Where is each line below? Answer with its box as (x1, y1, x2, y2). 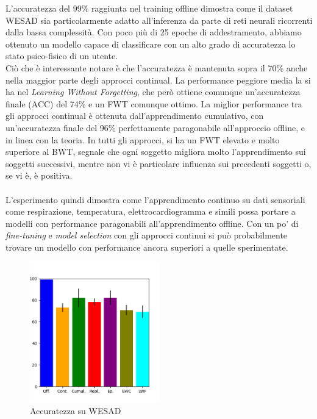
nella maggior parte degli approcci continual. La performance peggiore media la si (5, 73, 311, 86)
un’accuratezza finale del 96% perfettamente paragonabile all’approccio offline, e (5, 121, 305, 134)
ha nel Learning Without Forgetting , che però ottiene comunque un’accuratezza (5, 85, 301, 98)
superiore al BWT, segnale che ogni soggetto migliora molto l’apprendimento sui (5, 145, 306, 158)
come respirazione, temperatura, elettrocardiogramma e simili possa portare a (5, 205, 296, 218)
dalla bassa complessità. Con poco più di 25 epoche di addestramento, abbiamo (5, 26, 302, 38)
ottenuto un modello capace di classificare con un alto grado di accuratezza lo (5, 37, 296, 50)
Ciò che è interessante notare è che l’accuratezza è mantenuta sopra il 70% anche (5, 61, 308, 74)
